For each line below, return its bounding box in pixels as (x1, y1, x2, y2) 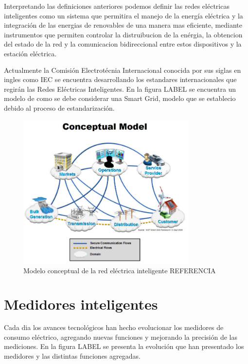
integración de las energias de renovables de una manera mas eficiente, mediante (4, 20, 243, 30)
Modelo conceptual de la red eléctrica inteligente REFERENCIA (23, 265, 216, 276)
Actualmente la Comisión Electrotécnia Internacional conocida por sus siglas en (4, 65, 241, 75)
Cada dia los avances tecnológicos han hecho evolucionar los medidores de (4, 322, 224, 332)
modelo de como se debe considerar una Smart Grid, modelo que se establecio (4, 93, 236, 103)
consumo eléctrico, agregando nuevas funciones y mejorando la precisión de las (4, 331, 238, 342)
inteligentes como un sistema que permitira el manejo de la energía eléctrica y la (4, 10, 243, 20)
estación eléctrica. (4, 48, 57, 58)
